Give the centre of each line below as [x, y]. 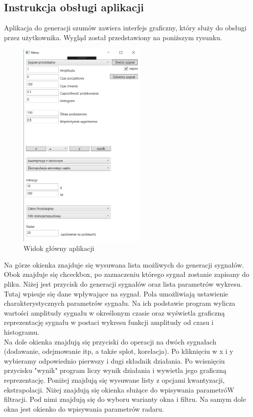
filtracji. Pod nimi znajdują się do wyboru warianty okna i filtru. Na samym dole [125, 399]
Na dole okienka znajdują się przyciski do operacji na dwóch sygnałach [110, 341]
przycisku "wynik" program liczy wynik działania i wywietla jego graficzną [115, 370]
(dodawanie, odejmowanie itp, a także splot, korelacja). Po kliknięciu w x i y [119, 351]
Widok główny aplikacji [59, 248]
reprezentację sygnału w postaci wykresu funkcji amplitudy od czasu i [109, 322]
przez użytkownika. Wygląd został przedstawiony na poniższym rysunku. [113, 37]
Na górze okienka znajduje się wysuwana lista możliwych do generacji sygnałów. [124, 264]
